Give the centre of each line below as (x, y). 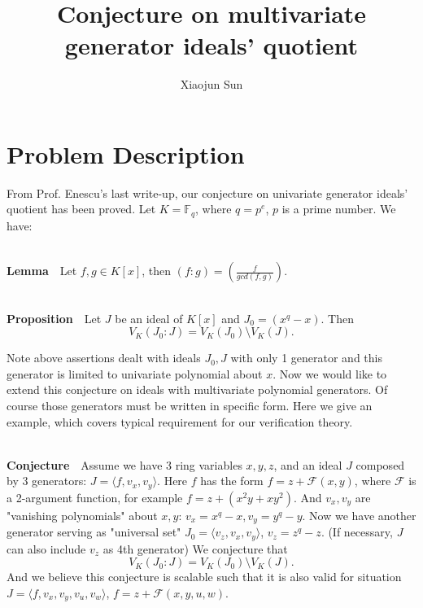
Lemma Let (42, 271)
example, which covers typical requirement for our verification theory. (180, 421)
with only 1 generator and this (306, 358)
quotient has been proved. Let (81, 209)
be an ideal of (149, 318)
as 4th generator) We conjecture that (195, 548)
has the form (232, 481)
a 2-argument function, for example (95, 497)
